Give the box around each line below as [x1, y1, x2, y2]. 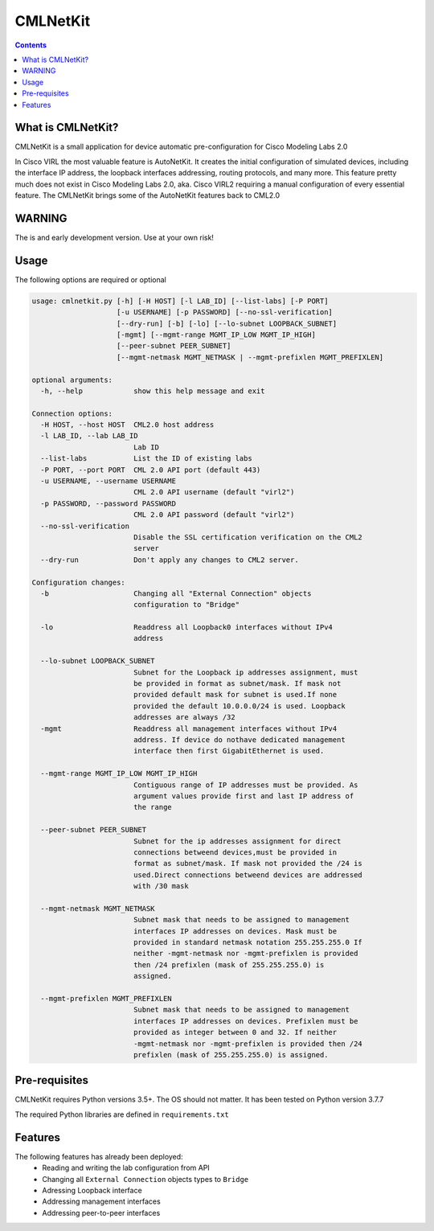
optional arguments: [31, 375, 113, 384]
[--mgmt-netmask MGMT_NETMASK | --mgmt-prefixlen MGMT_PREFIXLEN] [117, 352, 384, 362]
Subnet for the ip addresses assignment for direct [133, 836, 342, 846]
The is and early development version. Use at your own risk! [14, 232, 215, 242]
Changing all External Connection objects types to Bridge [42, 1174, 249, 1184]
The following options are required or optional [14, 274, 166, 285]
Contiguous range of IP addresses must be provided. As [133, 780, 358, 790]
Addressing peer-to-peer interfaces [42, 1208, 161, 1217]
